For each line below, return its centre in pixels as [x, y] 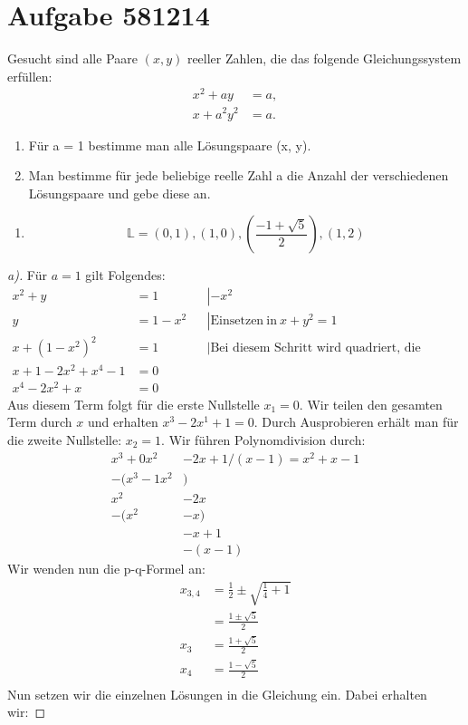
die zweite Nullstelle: [65, 439]
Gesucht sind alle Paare [72, 58]
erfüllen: [30, 76]
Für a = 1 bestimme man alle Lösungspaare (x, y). [170, 145]
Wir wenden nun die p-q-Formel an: [106, 568]
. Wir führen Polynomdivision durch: [263, 439]
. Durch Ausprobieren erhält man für [356, 422]
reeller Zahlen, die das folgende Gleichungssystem [324, 58]
